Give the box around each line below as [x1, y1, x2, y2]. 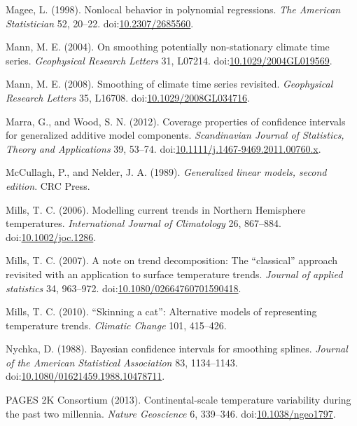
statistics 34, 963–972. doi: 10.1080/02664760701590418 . [6, 280, 241, 295]
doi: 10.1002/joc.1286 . [6, 229, 97, 244]
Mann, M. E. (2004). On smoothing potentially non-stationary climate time [6, 39, 330, 54]
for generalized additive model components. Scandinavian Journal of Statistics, [6, 128, 344, 142]
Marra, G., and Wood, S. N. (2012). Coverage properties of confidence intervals [6, 114, 346, 128]
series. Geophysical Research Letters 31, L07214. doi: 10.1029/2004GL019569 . [6, 53, 332, 67]
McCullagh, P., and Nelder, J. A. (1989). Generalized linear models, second [6, 165, 327, 179]
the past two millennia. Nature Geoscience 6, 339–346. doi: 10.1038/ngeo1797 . [6, 406, 336, 420]
